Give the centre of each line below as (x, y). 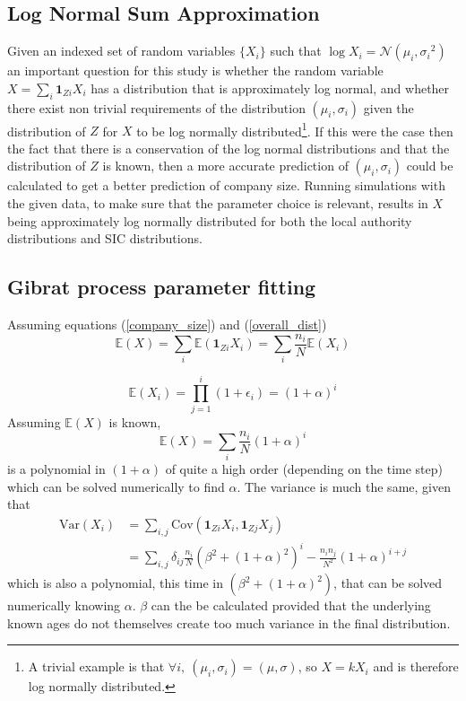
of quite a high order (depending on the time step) (304, 468)
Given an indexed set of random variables (121, 51)
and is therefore (416, 666)
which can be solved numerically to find (116, 486)
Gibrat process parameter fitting (162, 287)
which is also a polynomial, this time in (115, 583)
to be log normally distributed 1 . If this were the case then (295, 129)
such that (296, 51)
